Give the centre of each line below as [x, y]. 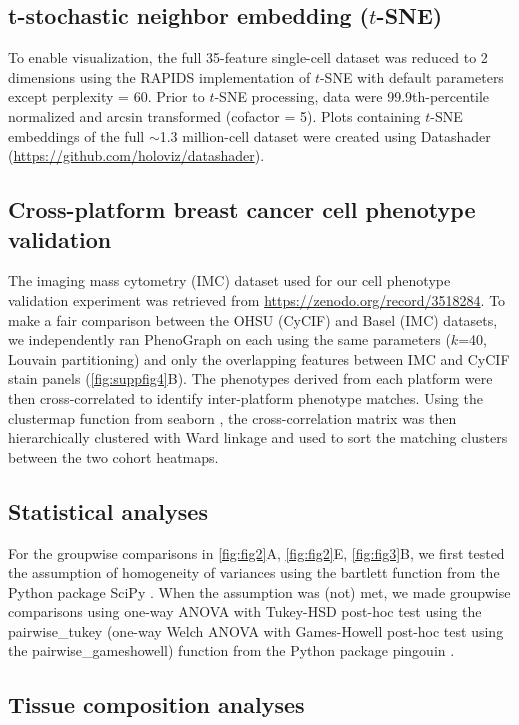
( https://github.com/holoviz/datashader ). [136, 155]
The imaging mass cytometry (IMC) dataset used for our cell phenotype [229, 280]
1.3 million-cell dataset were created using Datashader [325, 135]
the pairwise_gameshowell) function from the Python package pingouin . [231, 650]
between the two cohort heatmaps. [113, 456]
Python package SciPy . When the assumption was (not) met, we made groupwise [259, 591]
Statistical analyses [108, 510]
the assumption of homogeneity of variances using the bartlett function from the [254, 572]
